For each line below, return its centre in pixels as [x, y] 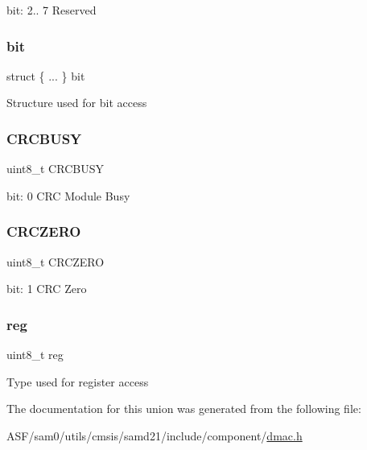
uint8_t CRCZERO [56, 261]
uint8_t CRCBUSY [55, 169]
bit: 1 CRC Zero [47, 289]
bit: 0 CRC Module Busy [68, 195]
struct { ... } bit [46, 75]
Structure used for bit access [77, 103]
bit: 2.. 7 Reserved [52, 10]
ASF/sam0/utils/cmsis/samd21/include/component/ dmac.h [155, 435]
